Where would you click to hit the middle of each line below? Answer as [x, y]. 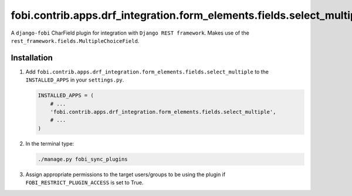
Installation [32, 58]
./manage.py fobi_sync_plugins [83, 159]
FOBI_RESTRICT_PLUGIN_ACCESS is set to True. [84, 183]
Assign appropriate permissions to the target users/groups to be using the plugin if [126, 174]
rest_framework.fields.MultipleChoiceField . [75, 40]
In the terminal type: [50, 143]
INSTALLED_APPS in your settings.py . [75, 80]
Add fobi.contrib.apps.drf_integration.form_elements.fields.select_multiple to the [147, 72]
